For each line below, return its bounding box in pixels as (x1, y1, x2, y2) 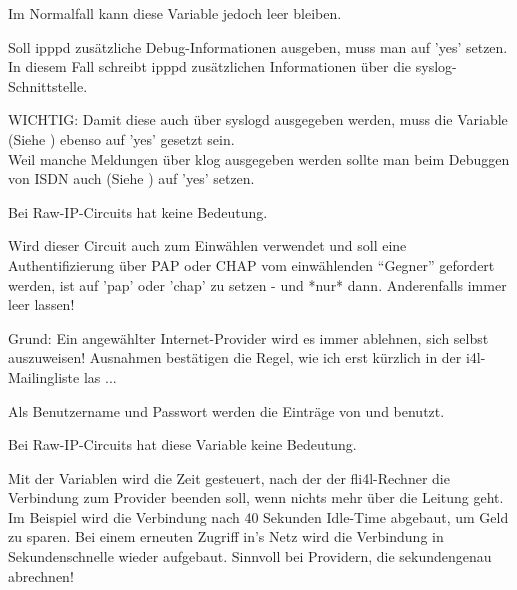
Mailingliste (8, 366, 80, 387)
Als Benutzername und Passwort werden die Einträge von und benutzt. (8, 400, 445, 421)
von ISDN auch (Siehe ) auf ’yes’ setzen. (8, 168, 255, 189)
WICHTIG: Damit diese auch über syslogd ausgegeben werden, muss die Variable (8, 109, 508, 130)
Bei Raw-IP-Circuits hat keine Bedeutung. (8, 201, 268, 222)
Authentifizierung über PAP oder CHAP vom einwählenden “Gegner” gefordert (8, 254, 495, 275)
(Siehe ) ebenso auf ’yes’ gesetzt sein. (8, 128, 235, 149)
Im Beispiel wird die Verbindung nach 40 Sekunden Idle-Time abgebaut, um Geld (8, 506, 509, 527)
